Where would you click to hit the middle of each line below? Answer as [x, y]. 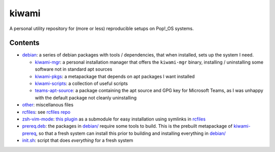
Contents [24, 43]
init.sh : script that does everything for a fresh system [78, 140]
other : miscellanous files [48, 105]
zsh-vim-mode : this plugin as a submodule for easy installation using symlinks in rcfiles [114, 119]
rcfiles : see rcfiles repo [46, 112]
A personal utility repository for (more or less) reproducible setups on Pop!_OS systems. [102, 28]
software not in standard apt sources [74, 69]
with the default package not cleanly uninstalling [86, 98]
